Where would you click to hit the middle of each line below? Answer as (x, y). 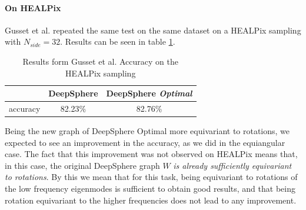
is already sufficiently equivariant (232, 165)
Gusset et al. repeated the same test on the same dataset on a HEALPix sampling (153, 30)
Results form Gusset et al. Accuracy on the (100, 61)
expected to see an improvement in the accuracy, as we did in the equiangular (145, 142)
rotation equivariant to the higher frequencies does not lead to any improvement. (151, 200)
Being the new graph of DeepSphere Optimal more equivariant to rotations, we (147, 131)
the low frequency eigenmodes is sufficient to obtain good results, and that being (150, 189)
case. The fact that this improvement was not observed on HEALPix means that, (151, 154)
